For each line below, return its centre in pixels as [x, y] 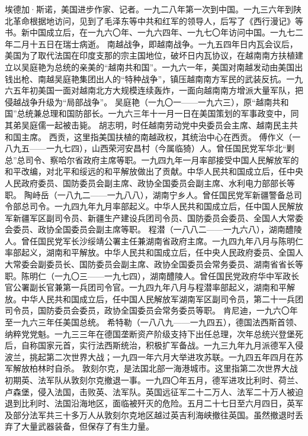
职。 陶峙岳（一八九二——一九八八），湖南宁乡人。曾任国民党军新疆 [137, 194]
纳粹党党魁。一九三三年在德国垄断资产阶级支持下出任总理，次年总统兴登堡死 [154, 333]
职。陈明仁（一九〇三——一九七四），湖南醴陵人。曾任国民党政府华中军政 [148, 275]
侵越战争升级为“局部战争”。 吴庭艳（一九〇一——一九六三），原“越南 [139, 101]
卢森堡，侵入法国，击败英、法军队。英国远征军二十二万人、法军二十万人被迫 [154, 391]
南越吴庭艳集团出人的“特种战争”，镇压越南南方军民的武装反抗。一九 [170, 78]
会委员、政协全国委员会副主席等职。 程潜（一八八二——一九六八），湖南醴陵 [153, 229]
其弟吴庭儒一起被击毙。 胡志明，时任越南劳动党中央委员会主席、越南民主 [147, 125]
